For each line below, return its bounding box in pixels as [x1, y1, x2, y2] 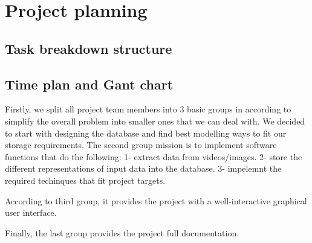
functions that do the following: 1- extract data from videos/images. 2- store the [5, 150, 302, 163]
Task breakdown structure [5, 39, 172, 57]
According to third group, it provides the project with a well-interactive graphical [5, 194, 307, 207]
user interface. [5, 206, 57, 219]
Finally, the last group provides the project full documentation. [5, 226, 239, 239]
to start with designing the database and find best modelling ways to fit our [5, 126, 287, 139]
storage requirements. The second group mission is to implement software [5, 138, 277, 151]
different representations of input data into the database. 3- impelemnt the [5, 162, 282, 175]
